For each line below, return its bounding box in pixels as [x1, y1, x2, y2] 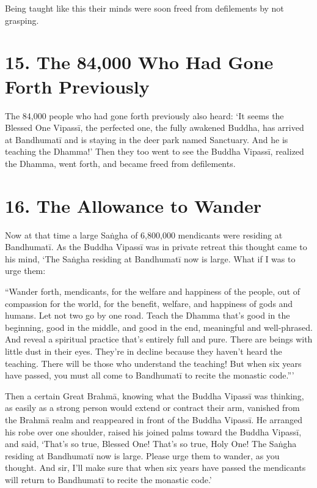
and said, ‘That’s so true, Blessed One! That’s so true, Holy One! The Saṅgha [5, 437, 297, 450]
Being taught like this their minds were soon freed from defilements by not [5, 2, 284, 14]
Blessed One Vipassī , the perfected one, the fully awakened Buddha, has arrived [5, 121, 304, 134]
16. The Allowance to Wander [5, 193, 262, 218]
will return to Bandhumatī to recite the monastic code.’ [5, 473, 212, 486]
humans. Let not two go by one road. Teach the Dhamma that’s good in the [5, 309, 290, 322]
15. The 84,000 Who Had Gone [5, 50, 274, 75]
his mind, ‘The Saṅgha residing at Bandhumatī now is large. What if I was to [5, 252, 296, 265]
